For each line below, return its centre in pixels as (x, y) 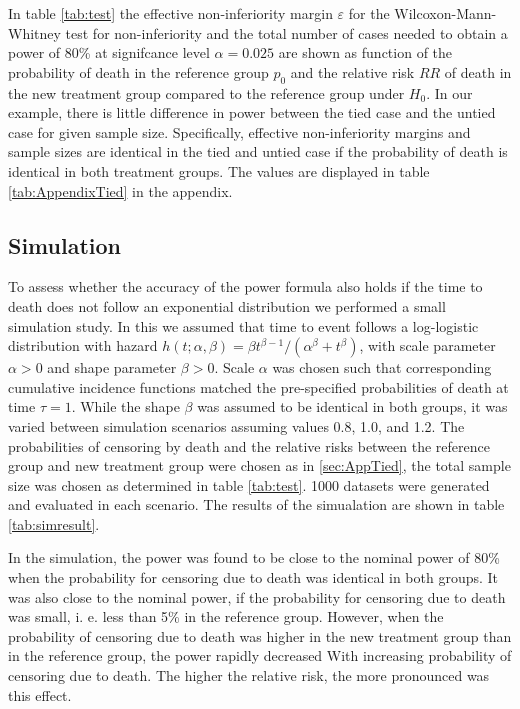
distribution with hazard (83, 345)
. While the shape (125, 406)
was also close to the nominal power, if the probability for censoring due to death (257, 596)
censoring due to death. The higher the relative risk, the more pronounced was (249, 675)
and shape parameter (112, 367)
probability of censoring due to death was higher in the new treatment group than (260, 635)
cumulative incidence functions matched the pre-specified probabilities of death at (258, 386)
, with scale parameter (427, 345)
